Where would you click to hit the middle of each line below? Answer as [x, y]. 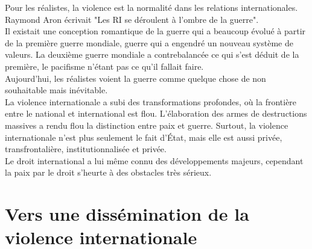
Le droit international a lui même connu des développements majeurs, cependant [154, 160]
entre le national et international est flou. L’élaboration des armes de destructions [156, 113]
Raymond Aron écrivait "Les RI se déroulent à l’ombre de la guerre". [132, 19]
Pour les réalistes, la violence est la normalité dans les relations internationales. [151, 7]
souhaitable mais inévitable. [56, 90]
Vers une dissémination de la [127, 214]
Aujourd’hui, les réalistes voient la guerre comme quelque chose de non [135, 78]
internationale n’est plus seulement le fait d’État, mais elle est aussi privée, [144, 137]
